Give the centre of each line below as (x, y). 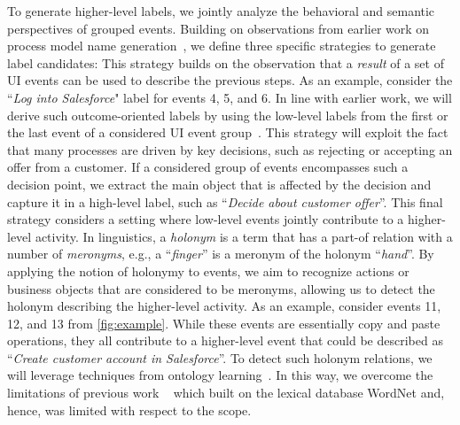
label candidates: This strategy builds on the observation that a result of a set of (226, 62)
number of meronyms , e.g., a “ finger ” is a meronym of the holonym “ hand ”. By (221, 254)
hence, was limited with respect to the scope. (129, 410)
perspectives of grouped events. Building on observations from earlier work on (218, 28)
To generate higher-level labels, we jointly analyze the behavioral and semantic (221, 11)
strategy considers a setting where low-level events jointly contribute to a (206, 219)
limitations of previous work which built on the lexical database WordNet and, (226, 393)
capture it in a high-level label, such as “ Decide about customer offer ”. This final (225, 201)
